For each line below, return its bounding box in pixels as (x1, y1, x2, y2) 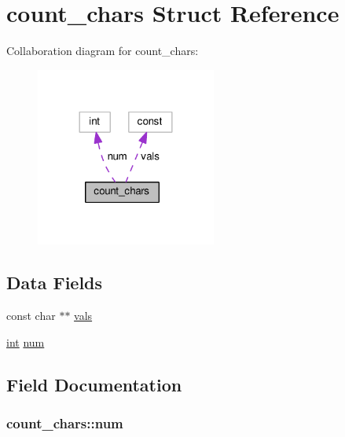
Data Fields (6, 270, 103, 295)
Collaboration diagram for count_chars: (6, 42, 199, 59)
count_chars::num (6, 413, 123, 433)
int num (6, 333, 45, 350)
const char (6, 307, 56, 324)
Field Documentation (6, 372, 182, 396)
